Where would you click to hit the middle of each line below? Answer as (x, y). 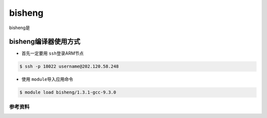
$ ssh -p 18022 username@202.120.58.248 (69, 66)
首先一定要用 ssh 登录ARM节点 (53, 53)
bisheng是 (20, 28)
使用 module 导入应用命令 (47, 79)
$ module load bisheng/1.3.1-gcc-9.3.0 (68, 92)
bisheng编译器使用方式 (45, 42)
